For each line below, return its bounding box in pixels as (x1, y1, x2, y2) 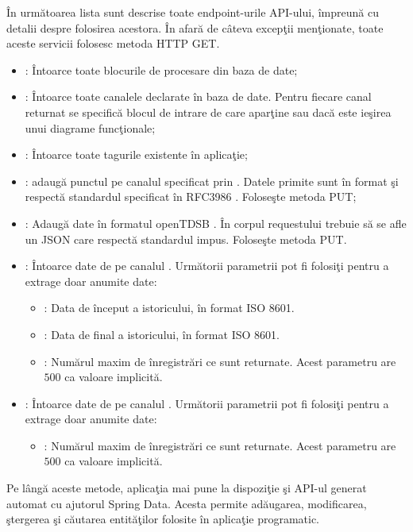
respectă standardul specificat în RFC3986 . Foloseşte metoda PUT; (25, 188, 357, 205)
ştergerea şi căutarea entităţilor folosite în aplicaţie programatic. (6, 511, 320, 527)
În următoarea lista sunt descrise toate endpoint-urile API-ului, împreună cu (6, 4, 379, 20)
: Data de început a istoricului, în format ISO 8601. (44, 299, 295, 316)
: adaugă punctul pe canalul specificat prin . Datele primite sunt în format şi (25, 172, 399, 189)
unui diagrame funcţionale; (25, 119, 156, 136)
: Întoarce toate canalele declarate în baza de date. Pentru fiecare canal (25, 88, 372, 105)
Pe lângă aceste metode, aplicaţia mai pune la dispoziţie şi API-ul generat (6, 480, 367, 496)
